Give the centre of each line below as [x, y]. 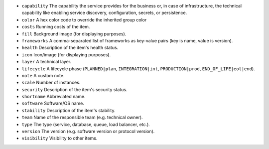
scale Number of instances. [51, 83]
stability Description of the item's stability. [68, 110]
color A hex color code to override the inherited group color [84, 19]
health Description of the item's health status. [70, 48]
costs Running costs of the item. [56, 27]
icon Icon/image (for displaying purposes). [66, 54]
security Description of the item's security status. [74, 89]
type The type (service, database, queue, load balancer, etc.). [86, 124]
